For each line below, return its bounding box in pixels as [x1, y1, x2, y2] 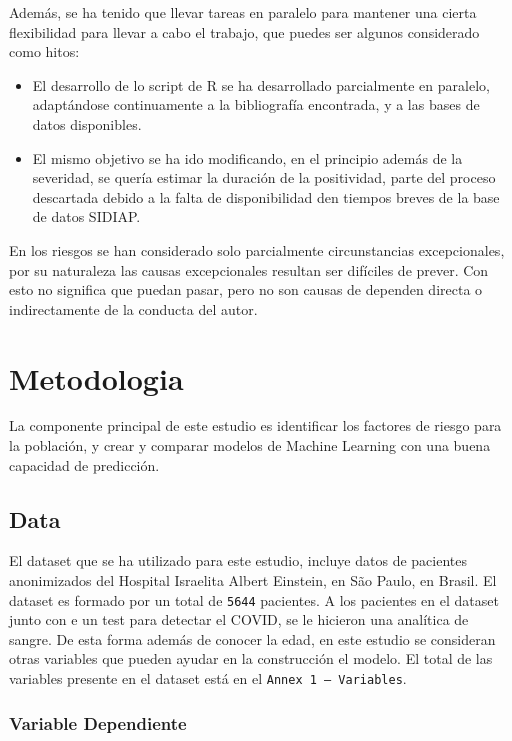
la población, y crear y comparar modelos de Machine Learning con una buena [9, 435, 491, 456]
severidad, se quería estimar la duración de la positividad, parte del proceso [32, 167, 496, 188]
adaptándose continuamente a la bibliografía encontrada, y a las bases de [32, 94, 480, 115]
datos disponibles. [32, 113, 142, 134]
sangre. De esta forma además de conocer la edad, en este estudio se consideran [9, 628, 496, 649]
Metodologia [9, 357, 184, 398]
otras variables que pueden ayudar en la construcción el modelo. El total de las [9, 648, 493, 669]
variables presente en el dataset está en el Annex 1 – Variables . [9, 668, 407, 689]
